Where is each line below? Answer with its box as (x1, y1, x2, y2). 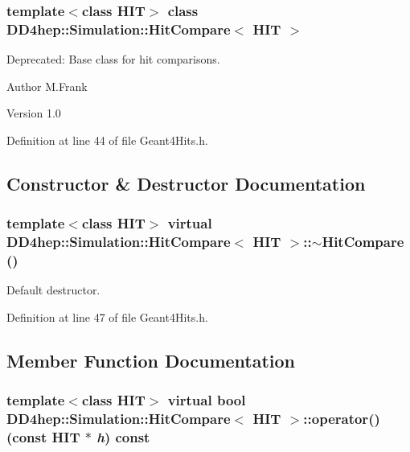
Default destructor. (6, 281, 100, 298)
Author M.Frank (6, 77, 88, 94)
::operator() (303, 409, 380, 429)
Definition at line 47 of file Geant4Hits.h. (6, 308, 208, 325)
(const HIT (6, 427, 80, 447)
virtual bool (167, 390, 246, 410)
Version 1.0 (6, 105, 61, 121)
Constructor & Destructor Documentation (6, 171, 366, 195)
